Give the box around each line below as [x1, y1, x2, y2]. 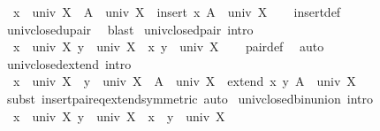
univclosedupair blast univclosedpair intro [6, 19, 254, 38]
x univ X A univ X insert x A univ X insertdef [12, 3, 341, 20]
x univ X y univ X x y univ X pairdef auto [12, 37, 324, 56]
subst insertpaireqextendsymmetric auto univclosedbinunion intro [6, 89, 373, 107]
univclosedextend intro [6, 54, 132, 73]
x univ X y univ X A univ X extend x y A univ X [12, 72, 356, 90]
